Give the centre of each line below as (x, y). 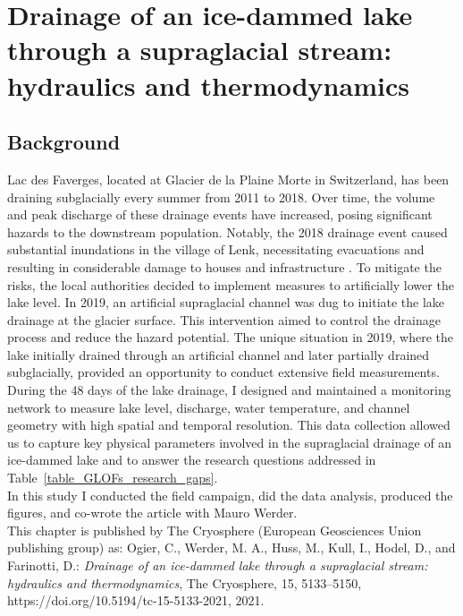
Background (64, 142)
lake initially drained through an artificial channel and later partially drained (219, 354)
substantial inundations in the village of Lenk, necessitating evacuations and (216, 249)
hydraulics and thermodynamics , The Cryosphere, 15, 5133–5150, (185, 582)
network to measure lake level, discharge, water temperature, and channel (209, 407)
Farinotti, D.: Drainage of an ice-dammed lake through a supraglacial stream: (218, 565)
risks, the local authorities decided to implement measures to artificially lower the (231, 284)
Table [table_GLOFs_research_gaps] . (113, 478)
